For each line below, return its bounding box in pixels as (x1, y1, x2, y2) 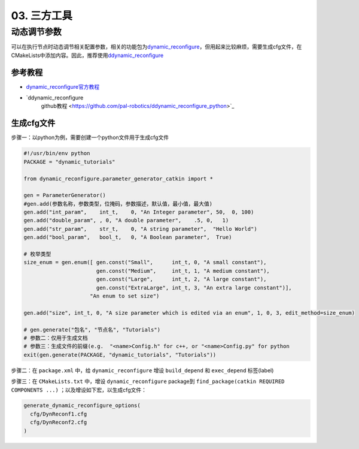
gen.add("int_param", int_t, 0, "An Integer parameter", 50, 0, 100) (23, 209, 254, 216)
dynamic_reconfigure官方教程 (26, 83, 100, 90)
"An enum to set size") (90, 293, 160, 299)
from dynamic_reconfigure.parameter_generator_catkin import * (23, 175, 214, 182)
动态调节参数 (11, 26, 62, 37)
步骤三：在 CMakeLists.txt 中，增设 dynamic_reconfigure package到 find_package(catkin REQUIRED (11, 378, 285, 385)
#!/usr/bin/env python (23, 150, 90, 157)
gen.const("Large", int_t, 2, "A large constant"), (96, 276, 267, 283)
